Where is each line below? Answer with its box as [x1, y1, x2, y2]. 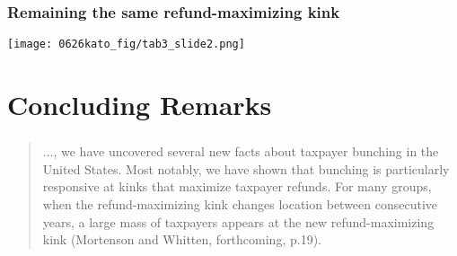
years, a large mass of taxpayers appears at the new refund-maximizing [42, 212, 435, 231]
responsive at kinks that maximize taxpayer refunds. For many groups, [42, 177, 432, 196]
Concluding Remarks [7, 86, 272, 123]
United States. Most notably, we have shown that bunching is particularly [42, 159, 450, 178]
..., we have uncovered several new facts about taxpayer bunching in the [42, 142, 439, 161]
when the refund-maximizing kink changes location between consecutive [42, 194, 438, 213]
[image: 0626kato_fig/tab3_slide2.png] [7, 38, 245, 51]
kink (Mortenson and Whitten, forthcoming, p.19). [42, 230, 321, 249]
